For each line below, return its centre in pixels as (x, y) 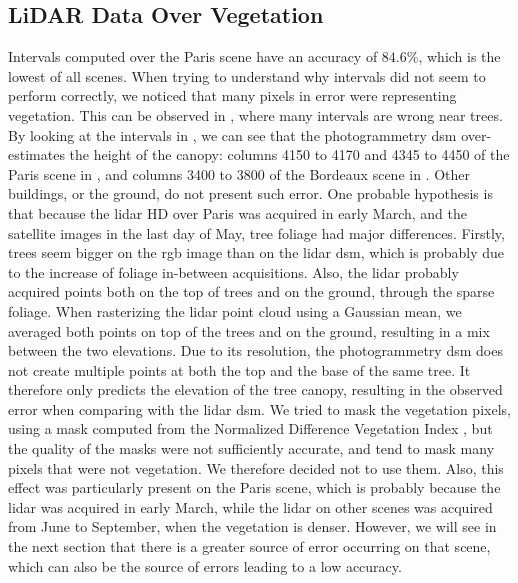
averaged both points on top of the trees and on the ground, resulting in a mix (249, 330)
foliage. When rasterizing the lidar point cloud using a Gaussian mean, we (235, 310)
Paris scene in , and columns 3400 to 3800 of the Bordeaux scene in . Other (239, 173)
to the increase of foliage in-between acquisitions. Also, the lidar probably (233, 271)
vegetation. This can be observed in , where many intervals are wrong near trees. (255, 114)
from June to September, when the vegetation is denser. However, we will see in (252, 526)
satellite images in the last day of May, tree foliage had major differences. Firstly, (256, 232)
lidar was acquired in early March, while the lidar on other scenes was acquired (250, 506)
